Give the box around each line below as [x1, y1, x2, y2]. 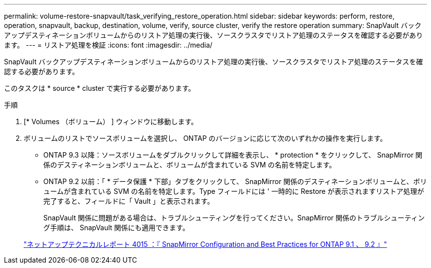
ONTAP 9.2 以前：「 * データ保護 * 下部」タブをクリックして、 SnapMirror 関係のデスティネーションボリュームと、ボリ [43, 177, 427, 186]
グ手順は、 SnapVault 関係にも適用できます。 [43, 223, 189, 232]
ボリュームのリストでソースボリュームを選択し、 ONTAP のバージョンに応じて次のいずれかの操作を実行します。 [24, 134, 387, 142]
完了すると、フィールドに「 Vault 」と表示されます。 [43, 197, 214, 205]
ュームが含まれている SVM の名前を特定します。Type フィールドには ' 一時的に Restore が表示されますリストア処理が [43, 187, 424, 195]
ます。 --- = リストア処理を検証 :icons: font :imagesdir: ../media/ [4, 41, 213, 49]
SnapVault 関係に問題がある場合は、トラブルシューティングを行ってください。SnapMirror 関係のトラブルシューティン [43, 214, 425, 222]
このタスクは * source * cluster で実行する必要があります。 [4, 84, 195, 92]
